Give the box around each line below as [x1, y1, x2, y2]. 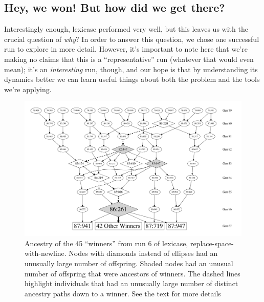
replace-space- [190, 238, 234, 248]
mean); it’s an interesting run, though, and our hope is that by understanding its [4, 63, 258, 74]
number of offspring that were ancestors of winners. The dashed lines [25, 268, 240, 278]
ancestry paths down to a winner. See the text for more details [25, 288, 221, 298]
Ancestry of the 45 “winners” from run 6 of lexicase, [25, 238, 188, 248]
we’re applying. [4, 83, 52, 94]
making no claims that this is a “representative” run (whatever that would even [4, 53, 254, 64]
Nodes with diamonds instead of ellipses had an [69, 248, 218, 258]
